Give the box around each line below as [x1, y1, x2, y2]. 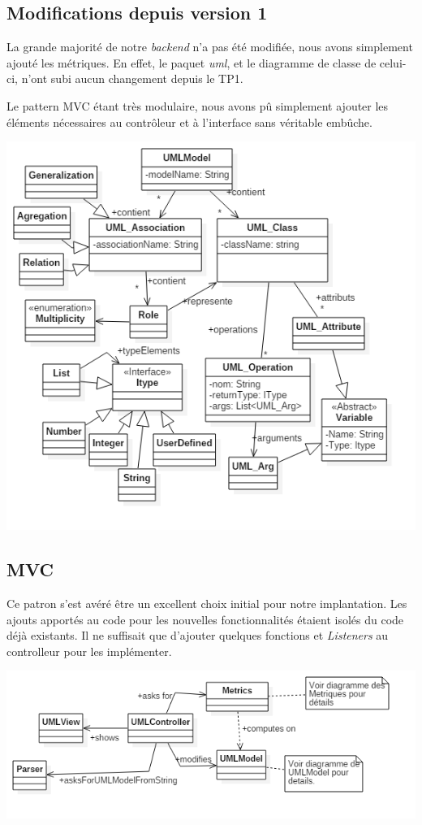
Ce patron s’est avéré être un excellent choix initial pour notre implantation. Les [6, 595, 407, 611]
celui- [379, 54, 407, 71]
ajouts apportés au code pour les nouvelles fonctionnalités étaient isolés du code [6, 610, 404, 627]
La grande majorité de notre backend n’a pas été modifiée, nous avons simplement [6, 38, 413, 55]
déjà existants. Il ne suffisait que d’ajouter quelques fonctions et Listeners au [6, 627, 389, 644]
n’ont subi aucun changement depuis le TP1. [21, 70, 243, 87]
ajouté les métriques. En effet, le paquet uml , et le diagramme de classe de [6, 54, 377, 71]
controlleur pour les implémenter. [6, 642, 172, 659]
